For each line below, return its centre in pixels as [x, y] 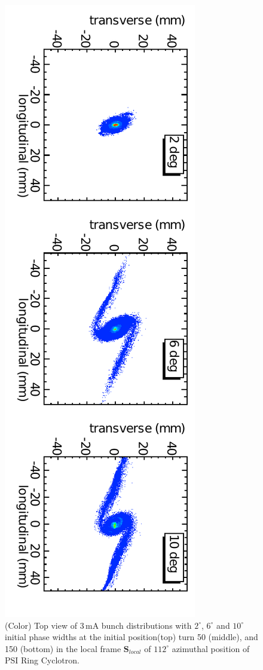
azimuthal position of [211, 648]
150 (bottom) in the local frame [63, 648]
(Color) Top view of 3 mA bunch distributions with [98, 625]
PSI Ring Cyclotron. [42, 660]
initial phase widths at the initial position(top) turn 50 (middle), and [131, 637]
